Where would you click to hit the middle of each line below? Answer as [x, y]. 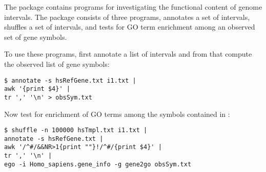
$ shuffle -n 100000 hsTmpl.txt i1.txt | [76, 130]
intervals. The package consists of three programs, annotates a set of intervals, [127, 17]
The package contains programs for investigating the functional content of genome [133, 7]
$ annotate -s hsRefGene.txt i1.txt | [70, 80]
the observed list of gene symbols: [57, 64]
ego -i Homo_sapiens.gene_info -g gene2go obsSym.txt [98, 164]
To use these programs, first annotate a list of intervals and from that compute [128, 54]
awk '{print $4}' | [37, 89]
